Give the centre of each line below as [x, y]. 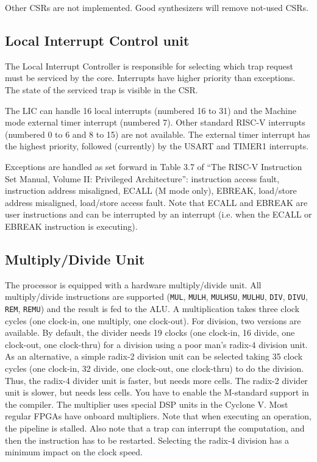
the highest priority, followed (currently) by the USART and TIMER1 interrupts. [157, 146]
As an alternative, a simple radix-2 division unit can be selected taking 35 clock [154, 356]
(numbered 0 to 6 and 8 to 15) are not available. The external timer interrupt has [158, 134]
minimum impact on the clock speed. [74, 452]
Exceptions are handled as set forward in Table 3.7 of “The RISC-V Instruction [154, 166]
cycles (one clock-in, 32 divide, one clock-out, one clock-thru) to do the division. [155, 368]
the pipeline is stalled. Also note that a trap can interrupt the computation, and [155, 428]
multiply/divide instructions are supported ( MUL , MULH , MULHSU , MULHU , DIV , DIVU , [156, 297]
